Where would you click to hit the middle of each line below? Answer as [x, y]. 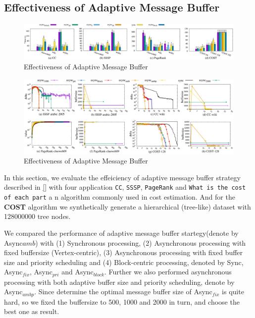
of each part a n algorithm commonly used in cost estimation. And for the [120, 197]
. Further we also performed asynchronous [168, 272]
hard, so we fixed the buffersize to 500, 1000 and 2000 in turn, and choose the [122, 301]
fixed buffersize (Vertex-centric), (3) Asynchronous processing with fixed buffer [124, 252]
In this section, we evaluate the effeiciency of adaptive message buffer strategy [122, 177]
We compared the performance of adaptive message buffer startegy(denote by [121, 233]
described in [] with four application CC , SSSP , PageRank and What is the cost [125, 187]
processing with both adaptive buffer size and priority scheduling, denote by [119, 282]
